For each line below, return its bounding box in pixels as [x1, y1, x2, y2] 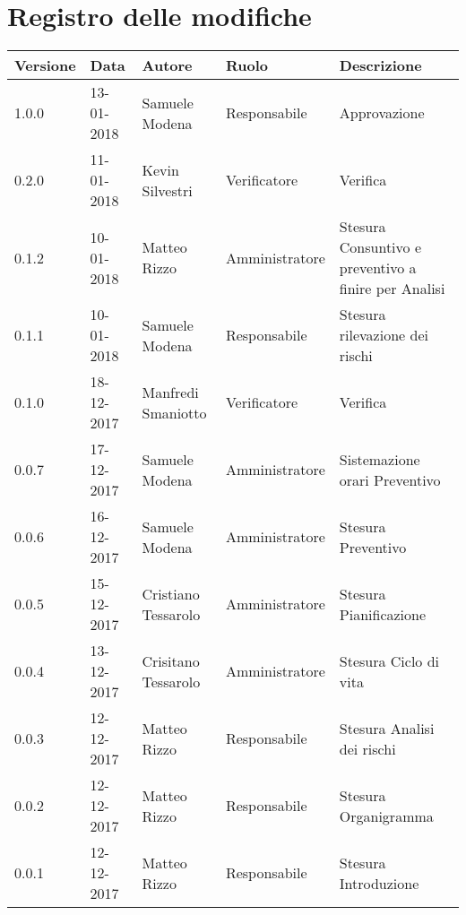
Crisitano [142, 650, 200, 671]
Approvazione [339, 102, 425, 124]
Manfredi [142, 381, 199, 402]
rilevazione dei [339, 324, 428, 346]
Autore [142, 55, 193, 76]
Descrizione [339, 55, 422, 76]
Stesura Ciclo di [339, 650, 440, 671]
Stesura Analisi [339, 717, 435, 738]
